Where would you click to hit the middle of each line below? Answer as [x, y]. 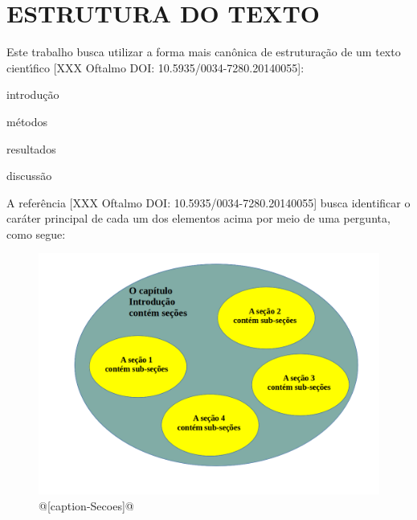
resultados [31, 148]
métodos [27, 121]
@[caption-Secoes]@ [86, 505]
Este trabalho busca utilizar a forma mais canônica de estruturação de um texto [204, 52]
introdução [33, 94]
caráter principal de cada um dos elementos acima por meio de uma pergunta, [198, 218]
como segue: [36, 233]
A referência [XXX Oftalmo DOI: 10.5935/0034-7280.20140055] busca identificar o [208, 202]
